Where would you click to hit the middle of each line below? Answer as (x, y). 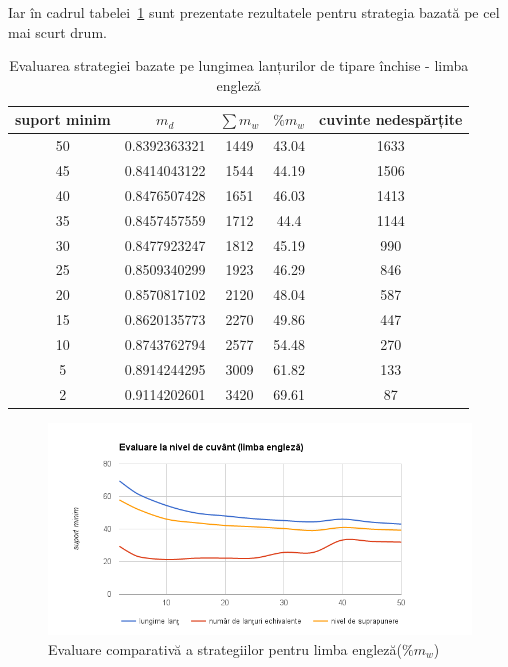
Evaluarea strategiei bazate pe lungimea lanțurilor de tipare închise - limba (239, 65)
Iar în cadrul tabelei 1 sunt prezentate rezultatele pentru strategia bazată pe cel (254, 12)
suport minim (63, 119)
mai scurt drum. (57, 31)
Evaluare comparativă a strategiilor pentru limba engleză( (225, 648)
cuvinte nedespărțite (391, 119)
